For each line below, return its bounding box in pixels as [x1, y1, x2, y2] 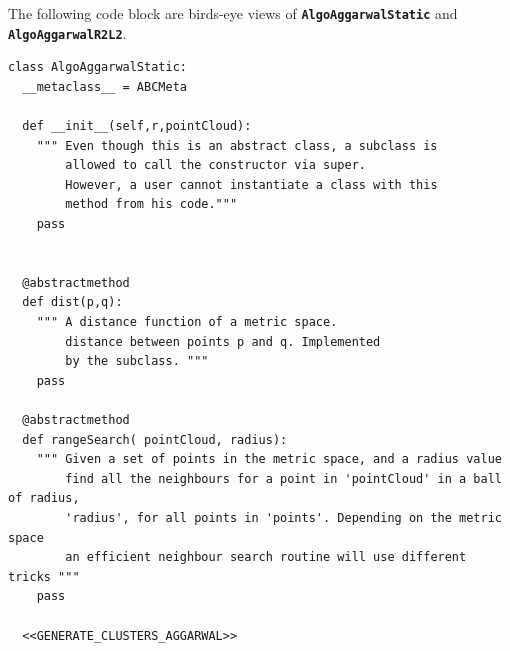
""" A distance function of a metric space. [36, 315, 338, 330]
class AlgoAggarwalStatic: [8, 60, 187, 75]
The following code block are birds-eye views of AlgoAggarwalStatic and [8, 3, 458, 23]
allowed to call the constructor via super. [65, 158, 366, 173]
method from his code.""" [65, 197, 238, 212]
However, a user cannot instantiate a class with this [65, 177, 438, 192]
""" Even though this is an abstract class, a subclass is [36, 138, 438, 153]
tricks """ [8, 569, 80, 584]
